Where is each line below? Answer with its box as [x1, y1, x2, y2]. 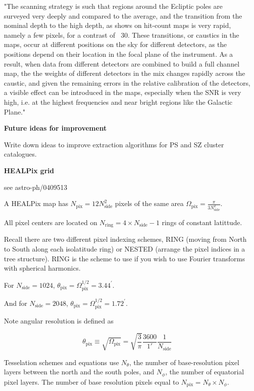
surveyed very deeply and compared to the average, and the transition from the [4, 10, 242, 21]
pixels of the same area [115, 198, 184, 208]
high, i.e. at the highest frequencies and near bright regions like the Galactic [4, 96, 232, 107]
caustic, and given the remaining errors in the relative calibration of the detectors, [4, 77, 251, 88]
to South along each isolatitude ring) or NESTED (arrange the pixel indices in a [4, 244, 245, 254]
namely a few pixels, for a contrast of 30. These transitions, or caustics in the [4, 29, 239, 40]
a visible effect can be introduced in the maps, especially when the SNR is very [4, 87, 241, 97]
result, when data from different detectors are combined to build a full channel [4, 58, 240, 69]
